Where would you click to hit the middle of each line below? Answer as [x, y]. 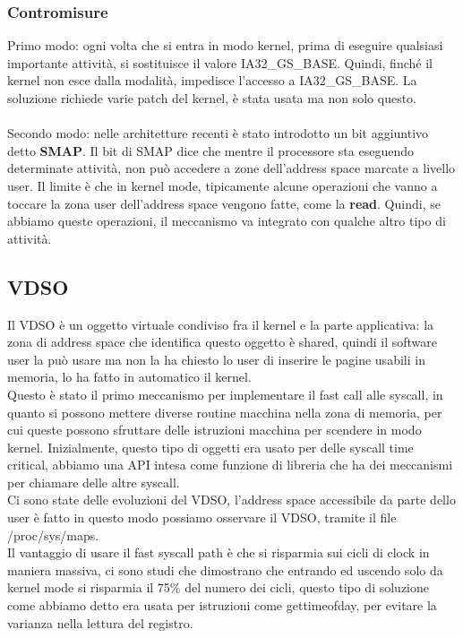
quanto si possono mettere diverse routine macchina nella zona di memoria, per [225, 412]
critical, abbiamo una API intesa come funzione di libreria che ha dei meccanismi [230, 465]
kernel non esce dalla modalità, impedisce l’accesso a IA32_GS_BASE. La [212, 80]
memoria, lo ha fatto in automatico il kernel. [129, 377]
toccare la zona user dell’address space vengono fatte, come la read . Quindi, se [224, 203]
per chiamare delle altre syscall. [94, 482]
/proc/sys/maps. [53, 535]
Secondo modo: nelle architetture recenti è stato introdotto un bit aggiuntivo [218, 133]
